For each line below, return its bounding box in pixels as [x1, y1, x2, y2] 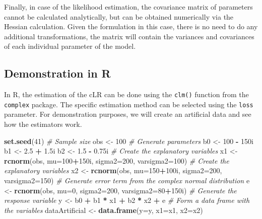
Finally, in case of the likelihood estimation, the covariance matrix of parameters [4, 2, 253, 12]
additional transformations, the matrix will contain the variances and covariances [4, 31, 254, 41]
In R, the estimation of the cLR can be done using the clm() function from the [4, 89, 249, 100]
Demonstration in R [4, 65, 111, 81]
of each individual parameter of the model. [4, 41, 136, 51]
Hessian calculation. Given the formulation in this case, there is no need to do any [4, 21, 258, 32]
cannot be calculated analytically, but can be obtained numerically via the [4, 11, 234, 22]
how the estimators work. [4, 119, 82, 129]
